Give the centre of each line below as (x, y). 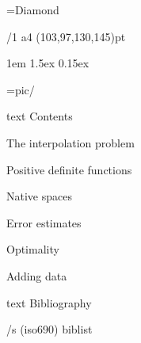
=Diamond (33, 10)
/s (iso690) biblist (50, 329)
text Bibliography (49, 302)
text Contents (40, 116)
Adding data (37, 275)
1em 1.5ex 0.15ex (48, 63)
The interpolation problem (70, 142)
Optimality (33, 249)
